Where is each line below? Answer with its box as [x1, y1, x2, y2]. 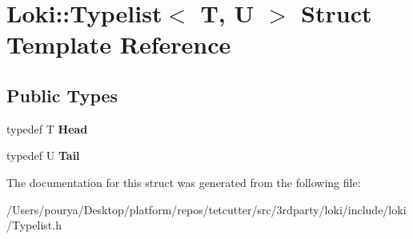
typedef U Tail [6, 147, 80, 164]
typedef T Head [6, 120, 88, 137]
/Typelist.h [6, 217, 62, 233]
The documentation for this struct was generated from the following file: [6, 173, 361, 190]
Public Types [6, 82, 118, 107]
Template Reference [6, 28, 231, 61]
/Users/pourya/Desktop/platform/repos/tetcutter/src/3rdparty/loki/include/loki [6, 201, 407, 217]
